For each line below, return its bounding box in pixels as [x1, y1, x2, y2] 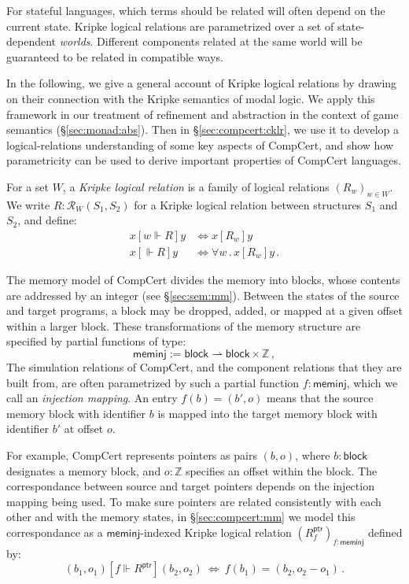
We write [6, 196, 50, 213]
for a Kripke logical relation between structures [134, 196, 362, 213]
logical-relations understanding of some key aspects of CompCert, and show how [6, 136, 394, 153]
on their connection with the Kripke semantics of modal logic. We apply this [6, 90, 375, 106]
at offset [64, 420, 104, 437]
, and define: [17, 212, 77, 228]
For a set [6, 178, 49, 194]
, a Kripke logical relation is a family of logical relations [62, 178, 330, 194]
